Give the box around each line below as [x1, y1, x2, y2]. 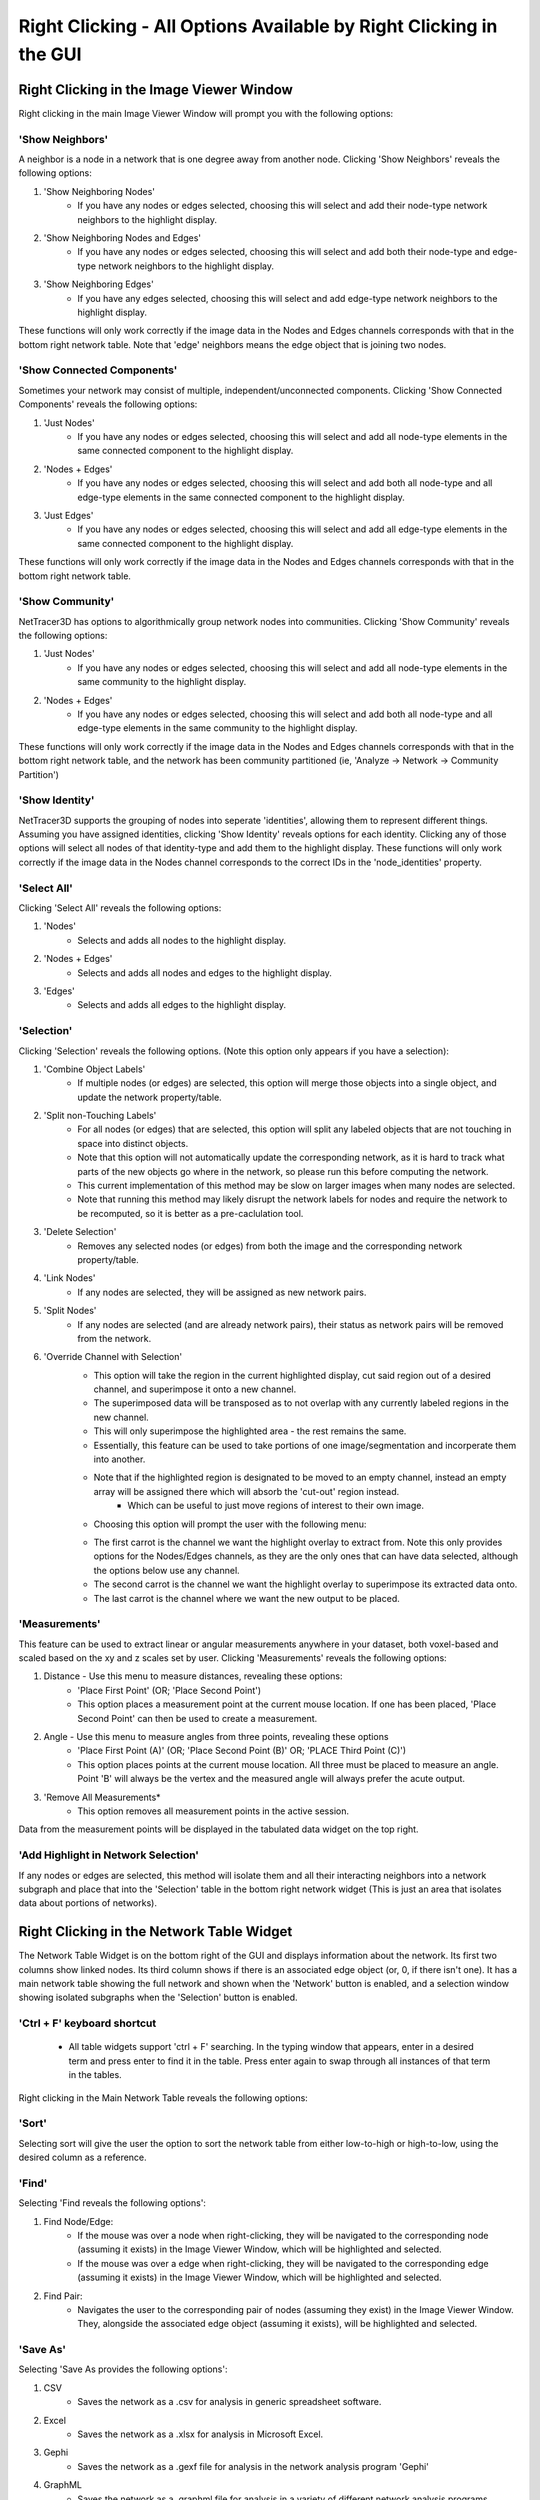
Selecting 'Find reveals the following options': [18, 2197, 207, 2209]
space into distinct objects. [77, 1137, 189, 1149]
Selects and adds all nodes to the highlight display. [77, 934, 287, 946]
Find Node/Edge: [43, 2215, 114, 2227]
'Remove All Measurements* [43, 1791, 161, 1803]
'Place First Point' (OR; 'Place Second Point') [77, 1684, 262, 1696]
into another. [93, 1453, 146, 1465]
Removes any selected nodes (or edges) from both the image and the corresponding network [77, 1240, 463, 1252]
